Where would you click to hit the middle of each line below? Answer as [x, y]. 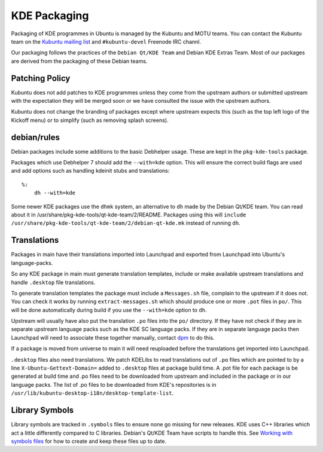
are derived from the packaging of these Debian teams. [79, 61]
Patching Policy [41, 78]
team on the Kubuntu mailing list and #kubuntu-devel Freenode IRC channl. [106, 41]
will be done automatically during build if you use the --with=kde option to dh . [109, 310]
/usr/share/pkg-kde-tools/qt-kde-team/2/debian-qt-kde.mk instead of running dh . [126, 223]
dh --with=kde [55, 193]
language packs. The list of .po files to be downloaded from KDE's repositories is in [114, 384]
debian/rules [35, 137]
